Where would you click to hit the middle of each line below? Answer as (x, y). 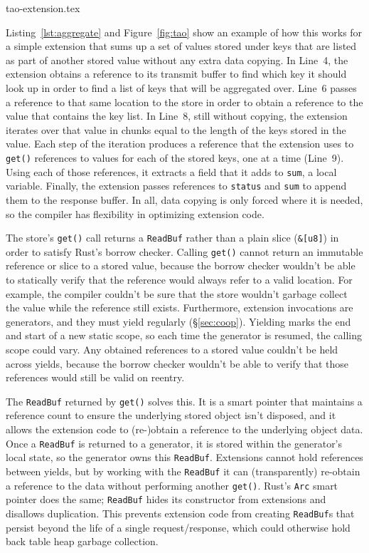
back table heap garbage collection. (82, 541)
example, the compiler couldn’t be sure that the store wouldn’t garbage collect (177, 293)
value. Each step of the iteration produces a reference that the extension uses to (180, 144)
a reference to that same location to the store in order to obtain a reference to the (184, 102)
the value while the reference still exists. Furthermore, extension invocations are (180, 307)
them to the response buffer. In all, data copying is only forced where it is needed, (184, 199)
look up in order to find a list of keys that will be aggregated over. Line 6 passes (181, 87)
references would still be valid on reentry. (95, 377)
